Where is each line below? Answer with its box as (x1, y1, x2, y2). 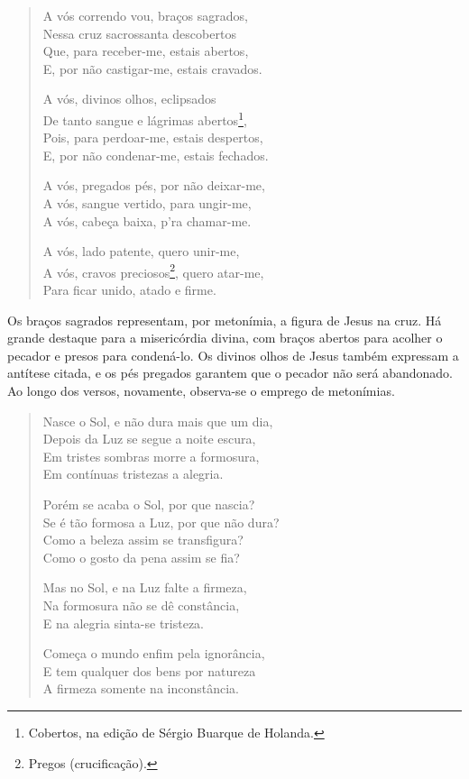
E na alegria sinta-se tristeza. (42, 613, 205, 632)
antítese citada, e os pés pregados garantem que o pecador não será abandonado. (7, 363, 454, 382)
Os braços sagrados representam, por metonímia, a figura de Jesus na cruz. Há (7, 310, 442, 329)
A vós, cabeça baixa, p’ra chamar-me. (42, 211, 252, 230)
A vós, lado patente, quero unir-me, (42, 242, 240, 261)
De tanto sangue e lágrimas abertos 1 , (42, 107, 247, 129)
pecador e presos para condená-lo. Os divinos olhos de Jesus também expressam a (7, 345, 459, 364)
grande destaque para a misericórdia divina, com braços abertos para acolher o (7, 328, 443, 347)
